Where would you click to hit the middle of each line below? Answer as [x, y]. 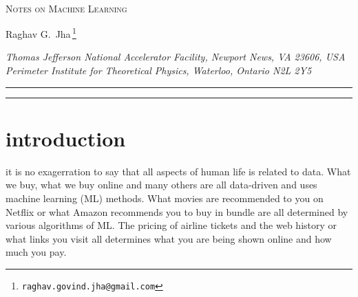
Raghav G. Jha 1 [41, 33]
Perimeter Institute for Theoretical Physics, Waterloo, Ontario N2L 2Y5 [159, 70]
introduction [66, 138]
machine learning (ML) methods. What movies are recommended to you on [165, 198]
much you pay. [36, 252]
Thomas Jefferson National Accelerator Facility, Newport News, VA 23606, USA [176, 57]
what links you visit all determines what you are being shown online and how [169, 238]
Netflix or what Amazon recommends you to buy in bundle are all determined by [177, 211]
